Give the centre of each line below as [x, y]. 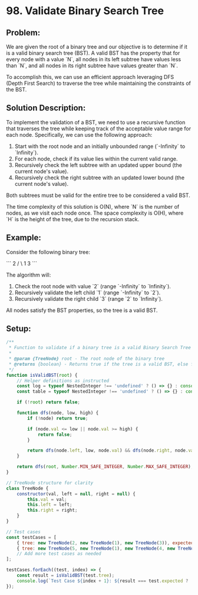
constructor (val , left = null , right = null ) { [76, 494]
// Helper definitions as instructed [63, 381]
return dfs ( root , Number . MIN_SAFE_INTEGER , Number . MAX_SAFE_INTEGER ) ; [105, 467]
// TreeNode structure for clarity [50, 483]
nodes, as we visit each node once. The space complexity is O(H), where [95, 213]
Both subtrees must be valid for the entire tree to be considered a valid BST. [98, 195]
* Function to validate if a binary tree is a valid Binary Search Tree [100, 348]
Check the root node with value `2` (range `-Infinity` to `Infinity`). [93, 286]
